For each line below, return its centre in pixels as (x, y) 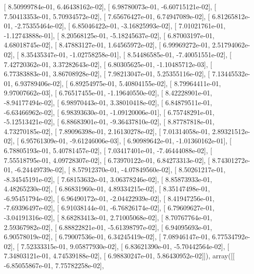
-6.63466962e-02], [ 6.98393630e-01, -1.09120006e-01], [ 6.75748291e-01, (109, 112)
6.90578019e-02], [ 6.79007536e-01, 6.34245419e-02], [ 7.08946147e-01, (107, 237)
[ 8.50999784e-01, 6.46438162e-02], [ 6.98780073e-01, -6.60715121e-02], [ (110, 6)
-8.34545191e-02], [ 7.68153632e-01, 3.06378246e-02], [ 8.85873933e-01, (108, 179)
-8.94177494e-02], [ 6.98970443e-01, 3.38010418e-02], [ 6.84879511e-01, (108, 102)
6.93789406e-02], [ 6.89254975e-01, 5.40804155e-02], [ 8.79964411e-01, (118, 83)
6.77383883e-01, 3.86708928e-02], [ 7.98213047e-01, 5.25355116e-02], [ (107, 74)
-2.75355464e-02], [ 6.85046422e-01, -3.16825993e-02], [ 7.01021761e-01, (120, 26)
